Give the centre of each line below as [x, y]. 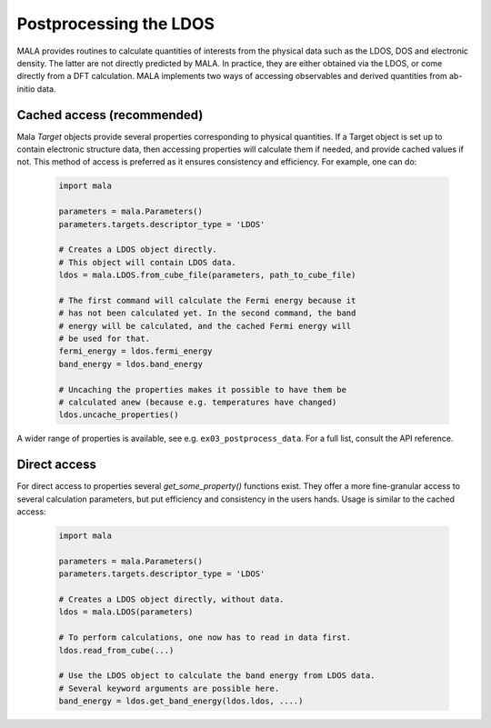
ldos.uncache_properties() [119, 415]
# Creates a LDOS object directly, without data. [171, 599]
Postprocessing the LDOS [116, 24]
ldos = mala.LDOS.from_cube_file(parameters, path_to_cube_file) [207, 275]
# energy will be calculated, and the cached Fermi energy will [205, 326]
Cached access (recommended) [110, 115]
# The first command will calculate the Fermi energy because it [207, 300]
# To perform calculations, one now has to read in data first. [205, 638]
